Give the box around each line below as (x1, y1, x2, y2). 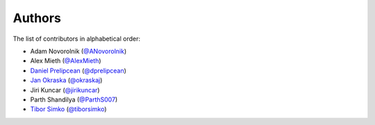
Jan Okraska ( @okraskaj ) (30, 76, 103, 84)
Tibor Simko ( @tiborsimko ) (30, 105, 107, 113)
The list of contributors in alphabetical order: (12, 35, 141, 43)
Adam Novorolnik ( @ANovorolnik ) (30, 47, 127, 55)
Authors (12, 10, 62, 26)
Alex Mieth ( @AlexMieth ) (30, 57, 101, 65)
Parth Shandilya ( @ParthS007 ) (30, 95, 118, 104)
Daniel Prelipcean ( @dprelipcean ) (30, 66, 126, 75)
